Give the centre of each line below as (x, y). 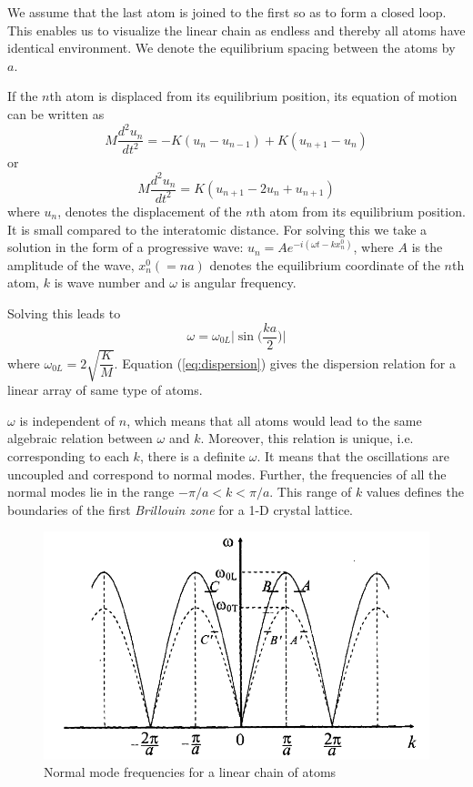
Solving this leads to (64, 313)
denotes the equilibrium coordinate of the (325, 264)
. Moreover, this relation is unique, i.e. (307, 438)
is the (427, 247)
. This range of (311, 492)
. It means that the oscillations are (353, 455)
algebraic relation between (80, 438)
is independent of (67, 420)
